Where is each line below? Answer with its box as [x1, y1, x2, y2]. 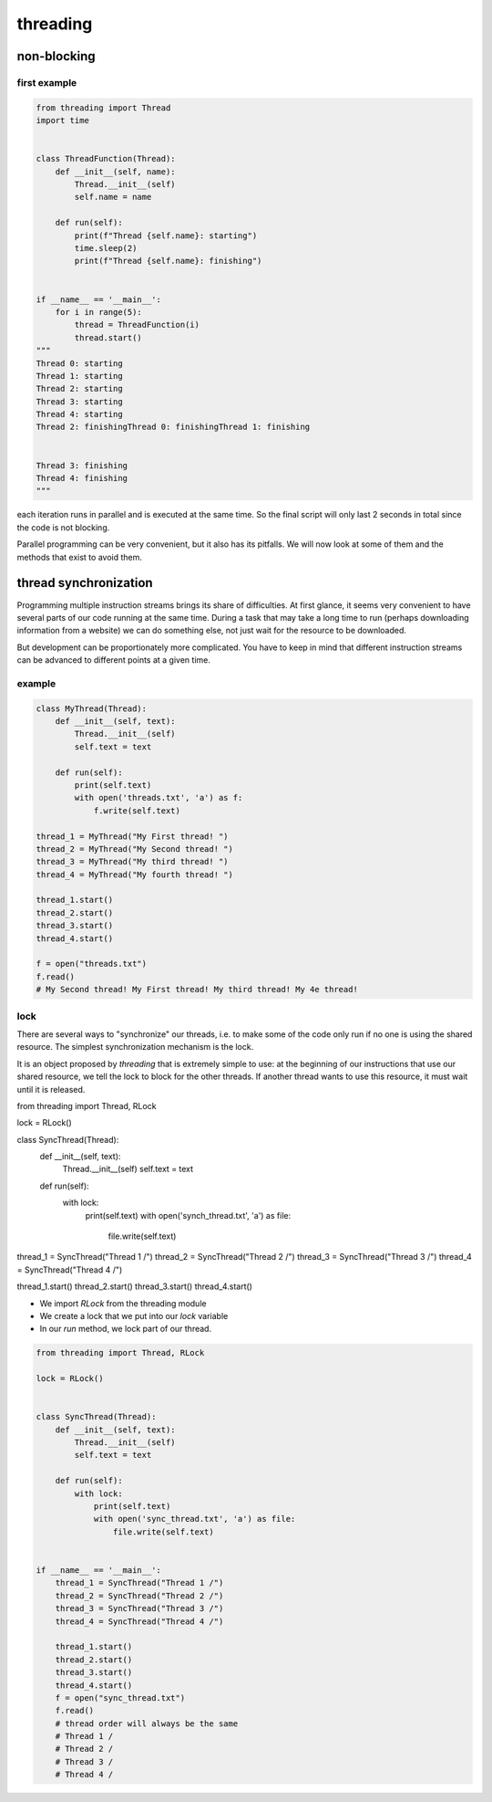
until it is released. [16, 1084, 86, 1095]
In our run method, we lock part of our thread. [39, 1324, 212, 1335]
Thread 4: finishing [36, 473, 128, 484]
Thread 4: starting [36, 409, 123, 420]
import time [36, 115, 90, 126]
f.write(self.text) [93, 805, 181, 816]
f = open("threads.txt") [36, 959, 148, 969]
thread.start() [74, 332, 143, 342]
